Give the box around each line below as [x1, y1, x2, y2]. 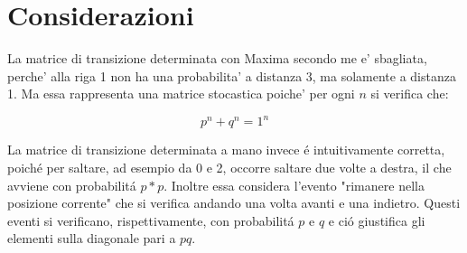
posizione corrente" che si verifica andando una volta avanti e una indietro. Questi [7, 193, 461, 212]
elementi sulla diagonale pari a [7, 229, 176, 248]
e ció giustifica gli [328, 211, 425, 230]
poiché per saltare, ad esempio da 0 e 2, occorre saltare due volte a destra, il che [7, 158, 452, 176]
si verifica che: [370, 84, 449, 103]
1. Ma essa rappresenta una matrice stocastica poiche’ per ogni [7, 84, 355, 103]
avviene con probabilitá [7, 175, 136, 194]
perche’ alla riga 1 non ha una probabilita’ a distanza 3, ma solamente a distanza [7, 66, 456, 85]
